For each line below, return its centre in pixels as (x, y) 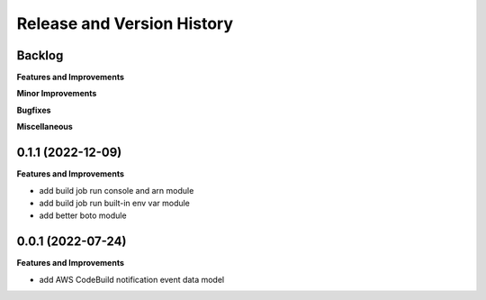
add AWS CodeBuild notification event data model (132, 279)
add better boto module (83, 215)
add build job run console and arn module (117, 190)
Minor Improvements (57, 94)
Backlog (40, 55)
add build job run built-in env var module (115, 203)
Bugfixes (34, 110)
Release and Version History (125, 23)
